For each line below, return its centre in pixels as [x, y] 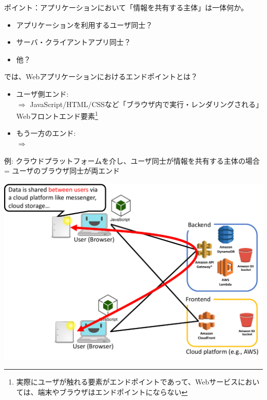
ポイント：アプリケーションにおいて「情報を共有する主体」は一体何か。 [126, 7]
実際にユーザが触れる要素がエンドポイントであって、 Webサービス [127, 382]
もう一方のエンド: [46, 133]
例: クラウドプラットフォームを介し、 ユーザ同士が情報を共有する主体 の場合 [132, 160]
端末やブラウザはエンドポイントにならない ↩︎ [113, 392]
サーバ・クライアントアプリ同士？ [74, 42]
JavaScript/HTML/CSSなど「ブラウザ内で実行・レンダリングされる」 [145, 104]
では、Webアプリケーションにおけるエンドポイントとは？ [101, 76]
